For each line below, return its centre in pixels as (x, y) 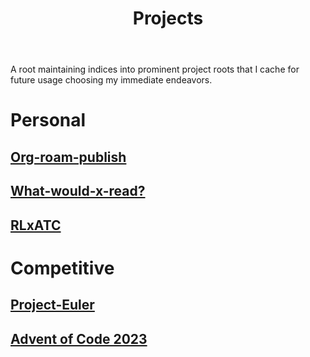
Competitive (62, 268)
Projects (168, 18)
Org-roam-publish (68, 157)
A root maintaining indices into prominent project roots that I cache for (155, 69)
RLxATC (36, 225)
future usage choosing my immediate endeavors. (111, 80)
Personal (48, 120)
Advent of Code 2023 (79, 338)
